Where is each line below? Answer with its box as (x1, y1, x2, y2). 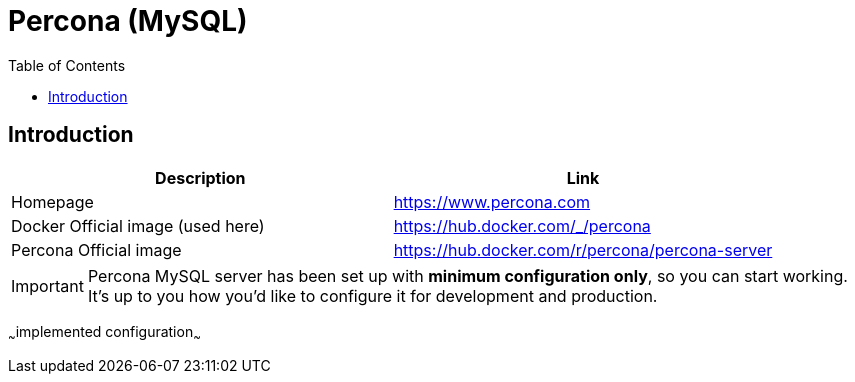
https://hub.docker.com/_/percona (393, 215, 651, 236)
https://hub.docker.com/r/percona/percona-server (393, 239, 773, 260)
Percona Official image (11, 239, 182, 260)
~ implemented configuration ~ (8, 322, 201, 344)
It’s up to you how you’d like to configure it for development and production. (87, 285, 658, 306)
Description (155, 167, 246, 188)
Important (11, 275, 84, 296)
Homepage (11, 191, 94, 212)
